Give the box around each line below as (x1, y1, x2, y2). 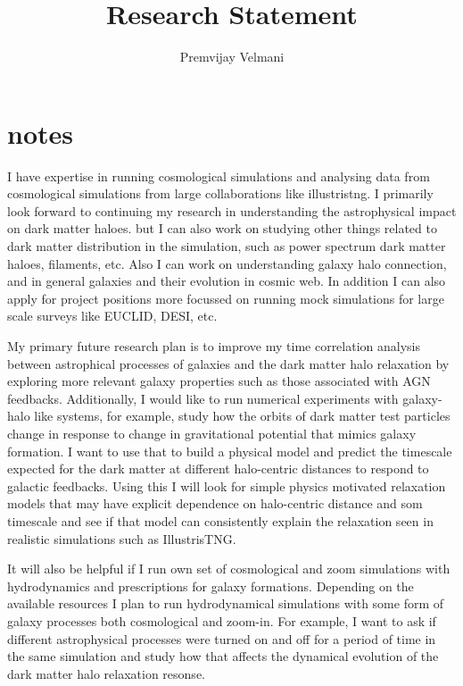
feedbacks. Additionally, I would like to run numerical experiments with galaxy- (7, 389, 442, 407)
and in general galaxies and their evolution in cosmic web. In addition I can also (7, 272, 446, 290)
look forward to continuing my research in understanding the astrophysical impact (7, 201, 457, 220)
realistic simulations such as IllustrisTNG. (7, 529, 236, 548)
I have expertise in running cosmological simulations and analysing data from (7, 166, 430, 185)
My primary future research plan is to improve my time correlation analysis (7, 337, 421, 355)
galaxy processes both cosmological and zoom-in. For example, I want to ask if (7, 611, 436, 630)
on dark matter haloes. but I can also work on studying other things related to (7, 219, 437, 238)
